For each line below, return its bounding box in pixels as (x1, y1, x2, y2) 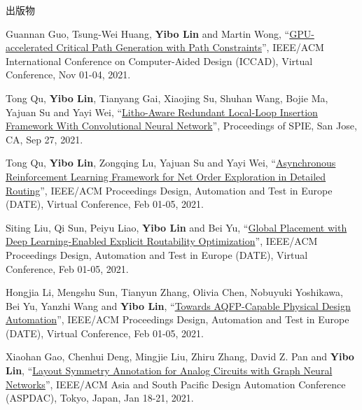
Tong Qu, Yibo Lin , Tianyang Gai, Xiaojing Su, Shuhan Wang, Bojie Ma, (6, 90, 328, 105)
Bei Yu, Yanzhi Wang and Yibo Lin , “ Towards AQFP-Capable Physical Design (6, 298, 351, 313)
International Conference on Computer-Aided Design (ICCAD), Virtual (6, 53, 313, 68)
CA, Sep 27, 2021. (6, 132, 83, 146)
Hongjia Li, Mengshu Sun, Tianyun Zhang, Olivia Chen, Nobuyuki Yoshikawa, (6, 285, 343, 299)
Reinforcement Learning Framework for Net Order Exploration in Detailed (6, 169, 326, 183)
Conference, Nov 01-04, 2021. (6, 67, 131, 82)
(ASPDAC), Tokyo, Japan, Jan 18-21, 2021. (6, 390, 194, 405)
